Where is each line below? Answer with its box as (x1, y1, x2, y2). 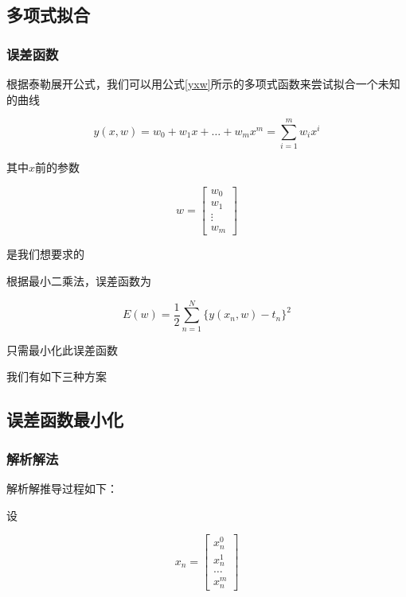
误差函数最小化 (6, 407, 123, 432)
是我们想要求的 (6, 246, 84, 262)
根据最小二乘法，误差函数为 (6, 273, 151, 289)
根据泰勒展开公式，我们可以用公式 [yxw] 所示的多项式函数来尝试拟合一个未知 (6, 76, 400, 91)
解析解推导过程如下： (6, 479, 118, 496)
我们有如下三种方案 (6, 368, 107, 385)
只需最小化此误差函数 (6, 341, 118, 358)
